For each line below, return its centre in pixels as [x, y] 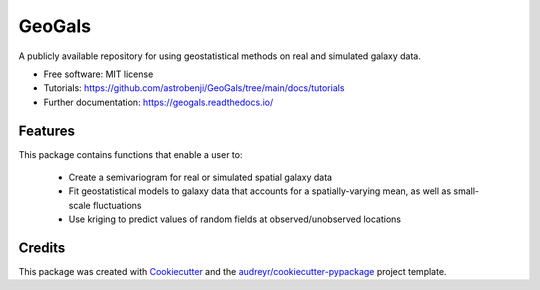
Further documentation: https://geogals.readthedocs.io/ [158, 102]
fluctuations [117, 205]
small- [466, 191]
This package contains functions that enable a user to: [130, 154]
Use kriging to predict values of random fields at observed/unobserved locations [235, 219]
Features [46, 130]
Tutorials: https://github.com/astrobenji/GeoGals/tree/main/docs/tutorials [194, 88]
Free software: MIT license [98, 74]
